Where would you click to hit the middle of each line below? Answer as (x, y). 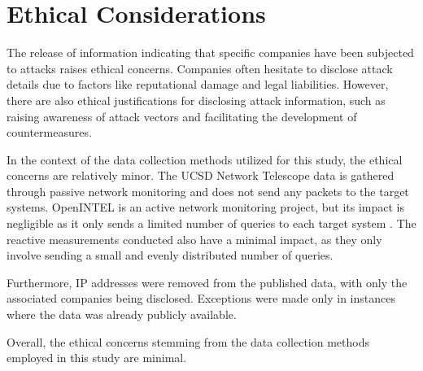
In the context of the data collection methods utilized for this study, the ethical (205, 159)
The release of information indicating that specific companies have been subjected (210, 52)
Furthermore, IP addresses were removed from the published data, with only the (207, 282)
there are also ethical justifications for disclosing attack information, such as (196, 100)
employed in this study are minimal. (97, 358)
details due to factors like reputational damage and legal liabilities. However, (198, 84)
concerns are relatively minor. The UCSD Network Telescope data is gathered (201, 175)
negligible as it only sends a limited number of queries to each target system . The (211, 223)
